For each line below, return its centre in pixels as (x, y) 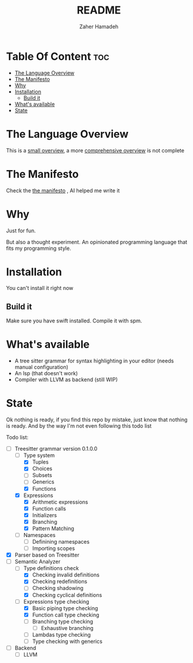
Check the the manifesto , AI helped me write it (63, 190)
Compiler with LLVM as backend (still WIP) (66, 379)
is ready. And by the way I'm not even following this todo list (79, 426)
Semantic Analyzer (37, 562)
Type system (39, 455)
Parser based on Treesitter (47, 555)
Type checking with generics (67, 641)
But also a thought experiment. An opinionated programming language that (97, 242)
